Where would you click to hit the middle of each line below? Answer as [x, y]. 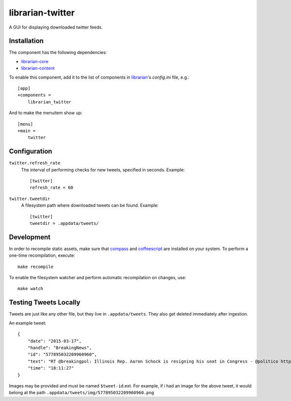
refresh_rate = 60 [52, 188]
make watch [31, 289]
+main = [27, 131]
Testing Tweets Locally [45, 303]
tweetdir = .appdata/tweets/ [64, 223]
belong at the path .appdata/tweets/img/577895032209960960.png [82, 393]
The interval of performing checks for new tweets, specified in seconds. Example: [103, 169]
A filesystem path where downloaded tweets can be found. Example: [90, 205]
